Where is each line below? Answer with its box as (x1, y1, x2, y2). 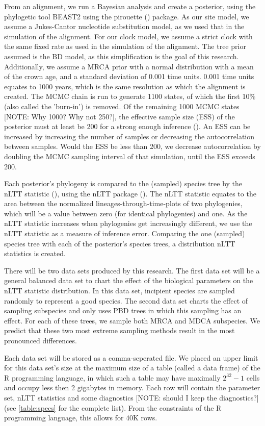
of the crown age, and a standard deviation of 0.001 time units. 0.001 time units (4, 71, 254, 82)
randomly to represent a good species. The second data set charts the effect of (4, 295, 248, 306)
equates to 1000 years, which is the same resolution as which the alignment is (4, 81, 246, 91)
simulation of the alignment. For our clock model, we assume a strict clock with (4, 31, 253, 41)
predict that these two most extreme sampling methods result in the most (4, 325, 235, 336)
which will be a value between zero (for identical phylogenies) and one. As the (4, 208, 248, 218)
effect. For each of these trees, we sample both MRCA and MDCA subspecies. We (4, 315, 260, 325)
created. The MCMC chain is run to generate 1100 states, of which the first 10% (4, 91, 256, 102)
